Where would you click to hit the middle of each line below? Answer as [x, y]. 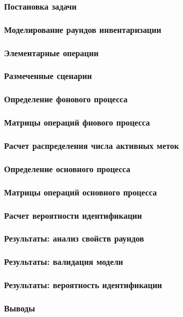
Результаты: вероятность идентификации [83, 285]
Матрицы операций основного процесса [81, 192]
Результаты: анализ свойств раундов [74, 238]
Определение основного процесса [67, 168]
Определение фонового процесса [66, 99]
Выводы [20, 308]
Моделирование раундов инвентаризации [83, 29]
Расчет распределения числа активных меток [91, 145]
